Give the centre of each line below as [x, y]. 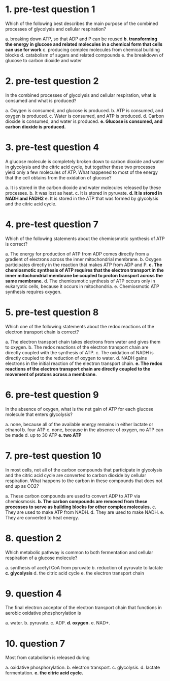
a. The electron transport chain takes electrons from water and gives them [83, 342]
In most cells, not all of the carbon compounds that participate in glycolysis [84, 469]
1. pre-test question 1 [50, 9]
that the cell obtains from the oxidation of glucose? [58, 177]
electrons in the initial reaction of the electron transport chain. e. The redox [84, 363]
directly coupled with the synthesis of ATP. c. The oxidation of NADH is [79, 352]
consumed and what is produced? [41, 100]
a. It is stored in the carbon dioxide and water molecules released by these [83, 188]
